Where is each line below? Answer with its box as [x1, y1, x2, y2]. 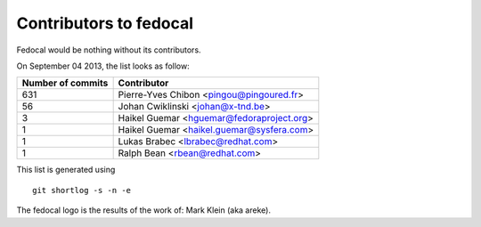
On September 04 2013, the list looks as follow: [16, 61, 191, 71]
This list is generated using [16, 165, 116, 175]
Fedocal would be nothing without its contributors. [16, 45, 201, 55]
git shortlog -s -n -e [32, 185, 132, 195]
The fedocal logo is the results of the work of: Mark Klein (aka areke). [16, 205, 272, 215]
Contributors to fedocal [16, 13, 194, 33]
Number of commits [21, 77, 109, 89]
